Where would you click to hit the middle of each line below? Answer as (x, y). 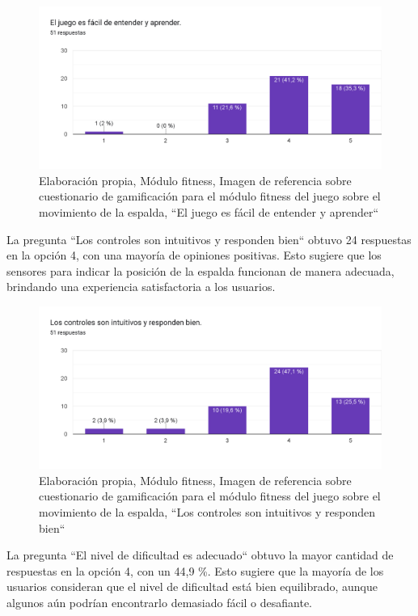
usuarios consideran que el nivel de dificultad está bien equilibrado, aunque (192, 586)
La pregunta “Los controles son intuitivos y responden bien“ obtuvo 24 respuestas (209, 239)
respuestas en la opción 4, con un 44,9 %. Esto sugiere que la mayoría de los (195, 570)
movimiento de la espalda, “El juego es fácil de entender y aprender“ (209, 212)
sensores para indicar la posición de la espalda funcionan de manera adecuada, (201, 270)
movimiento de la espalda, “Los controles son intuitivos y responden (207, 512)
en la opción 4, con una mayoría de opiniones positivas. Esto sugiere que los (194, 255)
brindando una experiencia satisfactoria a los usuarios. (141, 287)
